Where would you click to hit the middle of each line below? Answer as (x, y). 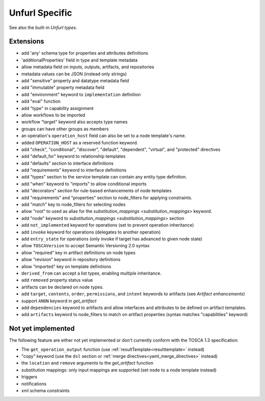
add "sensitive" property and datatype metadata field (75, 81)
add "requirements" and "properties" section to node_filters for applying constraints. (107, 198)
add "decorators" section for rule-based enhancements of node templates (96, 191)
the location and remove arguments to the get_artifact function (87, 363)
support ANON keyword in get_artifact (59, 301)
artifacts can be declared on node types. (63, 287)
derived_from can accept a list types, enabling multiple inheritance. (92, 273)
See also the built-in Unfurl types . (43, 28)
